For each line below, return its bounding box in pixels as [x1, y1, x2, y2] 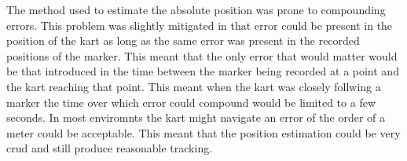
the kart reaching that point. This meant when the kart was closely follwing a [6, 78, 381, 94]
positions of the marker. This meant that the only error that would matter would [6, 47, 398, 64]
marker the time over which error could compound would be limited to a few [6, 93, 376, 110]
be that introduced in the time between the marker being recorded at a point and [6, 63, 399, 79]
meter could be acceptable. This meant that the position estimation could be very [6, 124, 401, 141]
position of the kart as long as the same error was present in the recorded [6, 32, 360, 49]
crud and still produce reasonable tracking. [6, 140, 213, 156]
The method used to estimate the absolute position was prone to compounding [6, 2, 386, 17]
